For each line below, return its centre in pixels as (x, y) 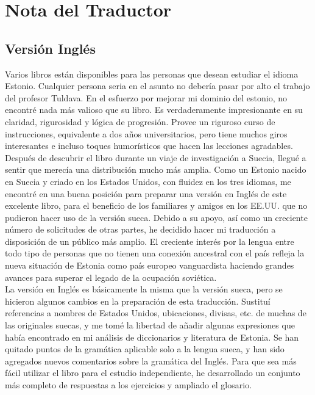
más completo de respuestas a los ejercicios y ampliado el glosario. (129, 385)
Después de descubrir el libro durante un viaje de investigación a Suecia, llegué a (156, 157)
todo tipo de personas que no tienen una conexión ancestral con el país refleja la (155, 253)
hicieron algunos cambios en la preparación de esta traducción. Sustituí (138, 301)
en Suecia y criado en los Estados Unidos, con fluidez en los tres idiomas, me (148, 181)
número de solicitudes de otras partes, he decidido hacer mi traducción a (140, 229)
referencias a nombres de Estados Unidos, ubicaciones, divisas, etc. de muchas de (156, 313)
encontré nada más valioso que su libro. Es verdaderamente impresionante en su (154, 110)
